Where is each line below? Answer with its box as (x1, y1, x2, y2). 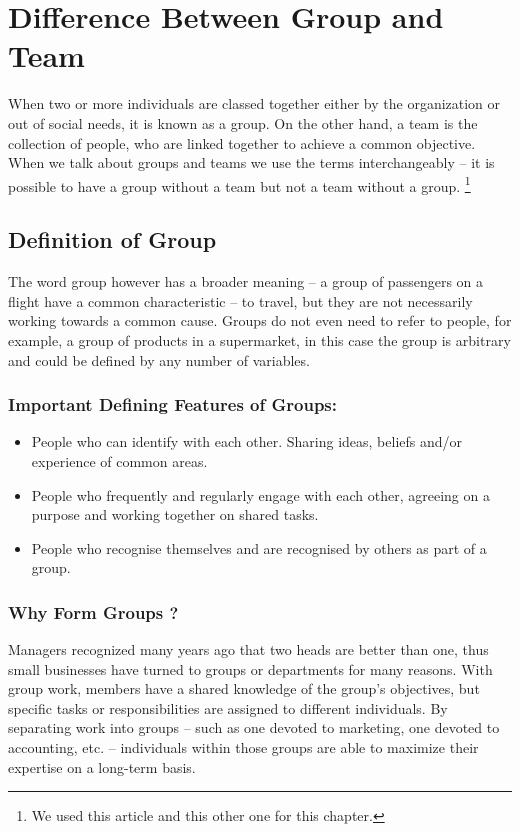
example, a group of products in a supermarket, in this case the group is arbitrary (8, 329, 511, 350)
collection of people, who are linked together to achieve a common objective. (8, 132, 476, 153)
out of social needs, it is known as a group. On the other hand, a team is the (8, 112, 478, 133)
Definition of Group (8, 224, 217, 255)
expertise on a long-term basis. (8, 756, 196, 777)
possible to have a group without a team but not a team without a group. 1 (8, 172, 471, 196)
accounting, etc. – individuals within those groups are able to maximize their (8, 737, 479, 758)
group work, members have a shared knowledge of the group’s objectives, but (8, 678, 480, 699)
